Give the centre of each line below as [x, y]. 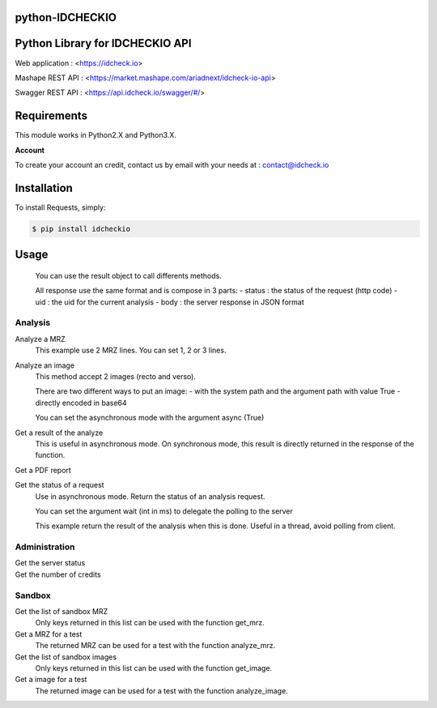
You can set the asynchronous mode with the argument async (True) [150, 418]
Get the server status [50, 563]
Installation [44, 188]
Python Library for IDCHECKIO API [103, 43]
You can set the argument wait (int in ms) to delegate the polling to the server [164, 511]
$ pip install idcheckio [81, 228]
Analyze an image [45, 365]
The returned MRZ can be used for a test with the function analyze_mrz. [155, 646]
